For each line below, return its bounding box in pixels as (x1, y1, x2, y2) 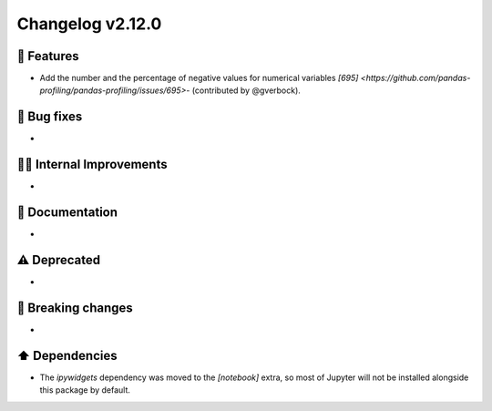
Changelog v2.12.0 (16, 14, 162, 34)
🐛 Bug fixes (16, 109, 83, 125)
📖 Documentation (16, 205, 118, 221)
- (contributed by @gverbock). (185, 85, 301, 96)
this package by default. (39, 385, 131, 396)
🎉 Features (16, 48, 79, 64)
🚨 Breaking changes (16, 300, 134, 315)
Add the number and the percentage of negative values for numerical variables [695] (39, 73, 359, 84)
